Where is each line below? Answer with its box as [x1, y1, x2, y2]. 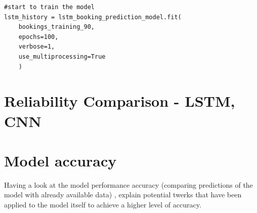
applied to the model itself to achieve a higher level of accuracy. [4, 199, 201, 210]
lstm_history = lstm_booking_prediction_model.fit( [4, 13, 182, 21]
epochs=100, [18, 33, 59, 40]
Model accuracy [4, 150, 117, 171]
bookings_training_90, [18, 23, 95, 31]
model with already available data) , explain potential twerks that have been [4, 189, 242, 200]
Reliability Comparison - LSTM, [4, 91, 235, 111]
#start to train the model [4, 4, 95, 11]
